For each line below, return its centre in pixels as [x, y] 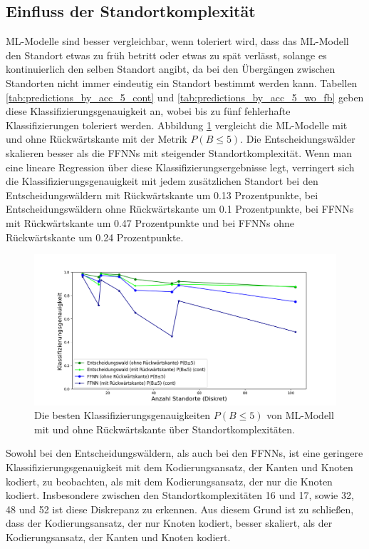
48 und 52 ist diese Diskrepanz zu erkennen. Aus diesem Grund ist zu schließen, [180, 509]
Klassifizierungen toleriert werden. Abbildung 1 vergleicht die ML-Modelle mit [177, 125]
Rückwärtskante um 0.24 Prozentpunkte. [95, 237]
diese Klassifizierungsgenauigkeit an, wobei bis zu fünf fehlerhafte [148, 111]
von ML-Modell [300, 415]
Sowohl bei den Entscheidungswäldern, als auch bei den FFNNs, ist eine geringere [184, 453]
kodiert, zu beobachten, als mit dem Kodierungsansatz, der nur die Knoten [169, 481]
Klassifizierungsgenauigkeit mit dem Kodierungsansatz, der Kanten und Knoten [180, 467]
